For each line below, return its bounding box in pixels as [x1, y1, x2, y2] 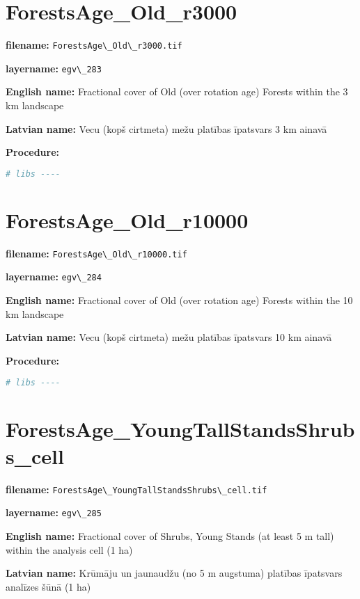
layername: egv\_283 [6, 61, 102, 75]
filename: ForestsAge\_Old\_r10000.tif [6, 246, 187, 260]
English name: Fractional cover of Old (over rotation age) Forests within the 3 [6, 84, 348, 99]
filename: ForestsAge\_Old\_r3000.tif [6, 38, 182, 52]
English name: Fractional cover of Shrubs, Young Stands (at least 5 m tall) [6, 529, 334, 543]
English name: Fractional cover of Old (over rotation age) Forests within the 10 [6, 293, 353, 308]
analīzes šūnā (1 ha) [6, 579, 91, 593]
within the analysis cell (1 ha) [6, 542, 133, 557]
